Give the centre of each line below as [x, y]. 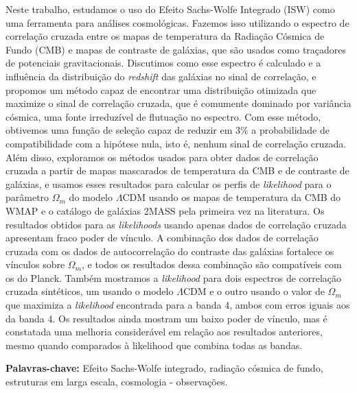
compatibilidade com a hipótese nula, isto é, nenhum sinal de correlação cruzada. [176, 143]
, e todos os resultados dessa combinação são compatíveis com [212, 264]
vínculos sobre [35, 264]
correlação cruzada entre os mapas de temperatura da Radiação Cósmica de [165, 36]
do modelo [91, 197]
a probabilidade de [290, 130]
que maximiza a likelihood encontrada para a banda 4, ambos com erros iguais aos [178, 305]
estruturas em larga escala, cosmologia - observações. [117, 382]
